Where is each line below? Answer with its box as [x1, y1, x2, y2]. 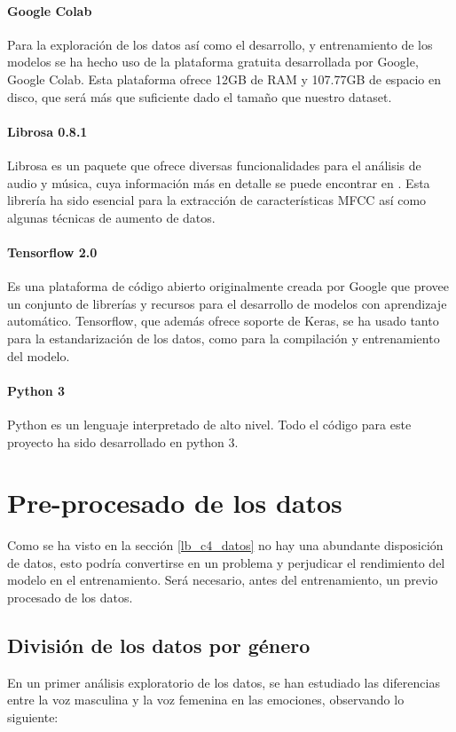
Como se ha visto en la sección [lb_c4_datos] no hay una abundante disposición [7, 536, 444, 555]
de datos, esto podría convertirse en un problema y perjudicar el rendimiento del [7, 553, 445, 571]
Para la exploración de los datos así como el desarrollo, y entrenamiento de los [7, 35, 433, 53]
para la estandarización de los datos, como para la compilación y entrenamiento [7, 328, 440, 347]
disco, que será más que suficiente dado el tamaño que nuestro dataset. [7, 87, 392, 106]
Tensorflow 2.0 [7, 242, 98, 261]
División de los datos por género [7, 631, 311, 658]
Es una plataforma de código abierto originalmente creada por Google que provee [7, 277, 450, 295]
